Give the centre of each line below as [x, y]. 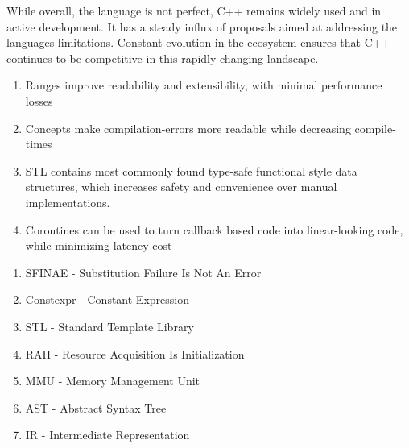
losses [39, 100]
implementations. [68, 202]
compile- [375, 128]
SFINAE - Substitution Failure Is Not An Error [143, 272]
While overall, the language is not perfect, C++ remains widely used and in [194, 10]
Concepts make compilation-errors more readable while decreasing [188, 128]
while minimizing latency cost [99, 245]
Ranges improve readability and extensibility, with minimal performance [204, 85]
